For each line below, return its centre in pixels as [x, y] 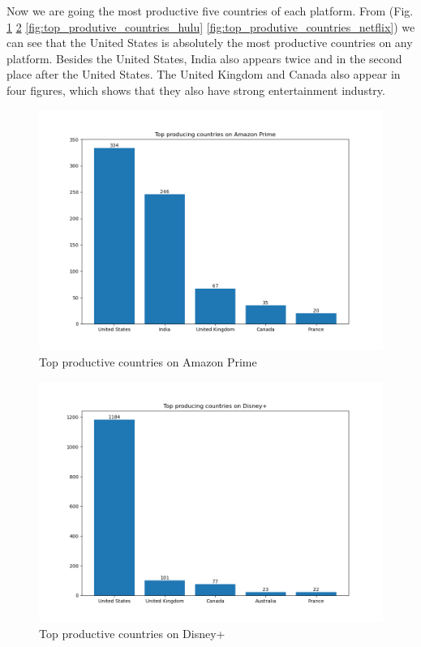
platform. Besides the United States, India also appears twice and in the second [204, 58]
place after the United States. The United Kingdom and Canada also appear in [204, 74]
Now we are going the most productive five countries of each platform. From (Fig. [210, 11]
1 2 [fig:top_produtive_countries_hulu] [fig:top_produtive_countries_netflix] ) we [211, 26]
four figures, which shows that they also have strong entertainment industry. [196, 90]
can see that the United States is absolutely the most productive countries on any [210, 43]
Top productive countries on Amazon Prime [148, 361]
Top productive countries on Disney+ [132, 633]
